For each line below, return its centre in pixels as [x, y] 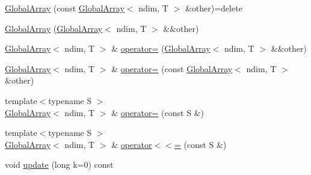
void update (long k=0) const [59, 164]
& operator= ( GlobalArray [161, 48]
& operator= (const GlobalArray [172, 68]
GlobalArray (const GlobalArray [65, 8]
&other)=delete [214, 8]
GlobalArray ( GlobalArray [54, 28]
